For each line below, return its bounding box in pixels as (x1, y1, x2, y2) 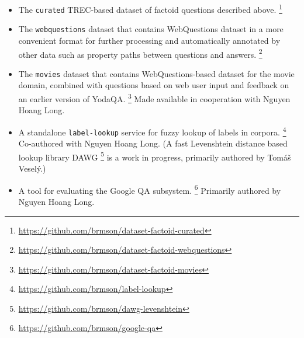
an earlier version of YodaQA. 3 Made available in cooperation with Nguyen (18, 91, 291, 104)
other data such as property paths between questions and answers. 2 (18, 46, 262, 60)
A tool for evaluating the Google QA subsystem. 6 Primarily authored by (18, 182, 281, 196)
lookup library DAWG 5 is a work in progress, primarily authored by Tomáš (18, 149, 291, 163)
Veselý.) (18, 162, 46, 175)
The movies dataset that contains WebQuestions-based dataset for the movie (18, 67, 295, 79)
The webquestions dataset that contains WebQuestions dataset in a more (18, 23, 284, 35)
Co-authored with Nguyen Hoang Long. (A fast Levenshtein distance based (18, 137, 288, 149)
